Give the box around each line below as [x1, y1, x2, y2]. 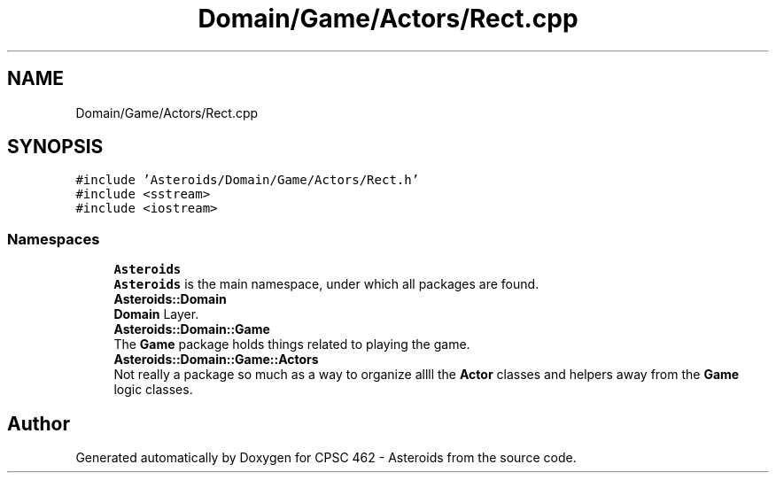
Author [7, 412, 70, 435]
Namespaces [7, 229, 100, 248]
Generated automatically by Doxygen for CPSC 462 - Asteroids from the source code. [75, 450, 577, 466]
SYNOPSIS [7, 135, 104, 159]
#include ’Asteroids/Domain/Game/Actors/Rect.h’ [75, 173, 420, 188]
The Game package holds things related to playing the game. [113, 337, 470, 352]
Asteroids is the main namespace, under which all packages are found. [113, 276, 539, 292]
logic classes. [113, 382, 193, 398]
